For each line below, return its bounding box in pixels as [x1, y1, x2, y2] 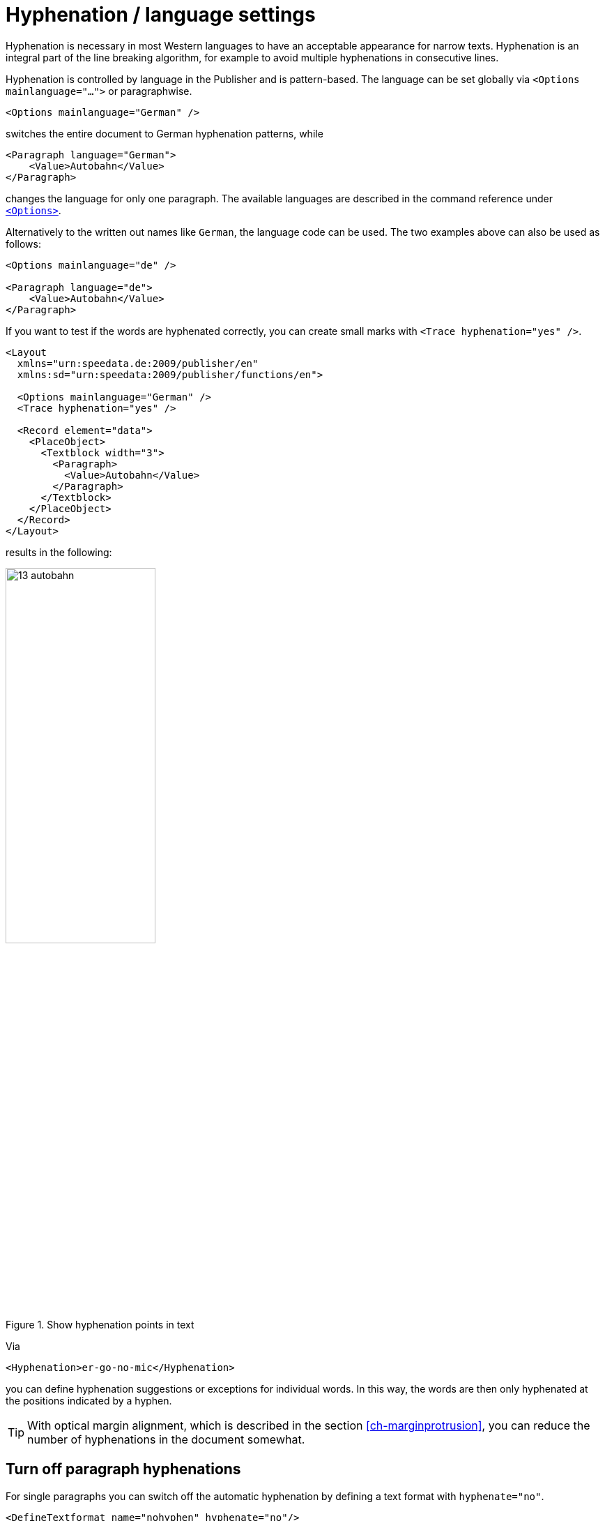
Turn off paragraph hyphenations [6, 1460, 241, 1478]
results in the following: [6, 546, 112, 558]
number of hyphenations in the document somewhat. [27, 1432, 305, 1446]
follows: [6, 237, 41, 250]
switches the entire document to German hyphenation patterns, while [6, 127, 323, 140]
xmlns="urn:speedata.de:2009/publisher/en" [17, 357, 259, 369]
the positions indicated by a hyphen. [6, 1394, 172, 1407]
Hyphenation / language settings [6, 3, 316, 27]
